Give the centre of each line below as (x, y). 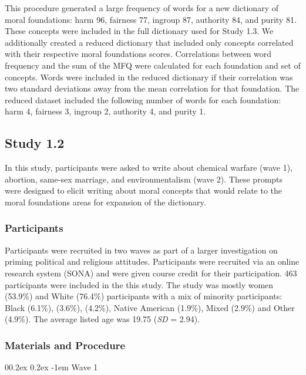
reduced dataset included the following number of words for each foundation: (143, 99)
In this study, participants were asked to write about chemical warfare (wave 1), (149, 168)
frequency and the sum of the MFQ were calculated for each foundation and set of (153, 65)
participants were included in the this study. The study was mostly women (139, 284)
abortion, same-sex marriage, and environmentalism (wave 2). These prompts (144, 179)
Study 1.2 (35, 143)
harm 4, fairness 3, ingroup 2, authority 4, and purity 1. (105, 111)
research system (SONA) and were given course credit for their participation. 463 (151, 273)
